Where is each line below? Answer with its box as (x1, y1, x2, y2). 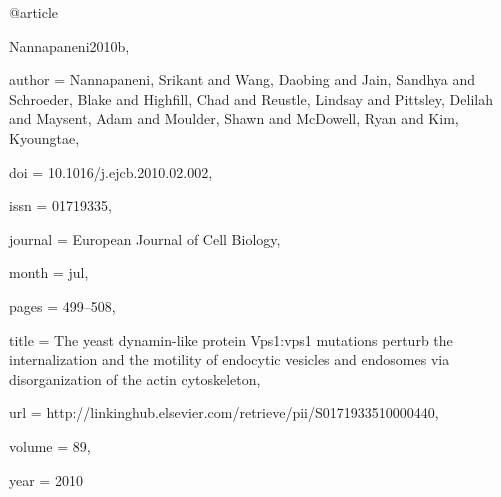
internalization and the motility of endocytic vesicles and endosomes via (9, 349, 450, 370)
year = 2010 (9, 469, 83, 490)
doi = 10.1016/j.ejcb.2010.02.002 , (9, 161, 213, 182)
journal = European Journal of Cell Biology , (9, 228, 281, 249)
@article (9, 2, 59, 22)
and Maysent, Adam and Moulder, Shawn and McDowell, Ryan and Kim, (9, 108, 459, 129)
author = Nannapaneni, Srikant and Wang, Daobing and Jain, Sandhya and (9, 69, 476, 90)
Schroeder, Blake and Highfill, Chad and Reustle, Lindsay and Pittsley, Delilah (9, 88, 493, 109)
